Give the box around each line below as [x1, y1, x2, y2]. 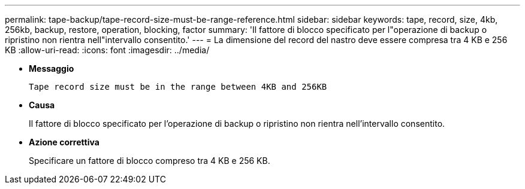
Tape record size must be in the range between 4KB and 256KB [29, 82, 327, 92]
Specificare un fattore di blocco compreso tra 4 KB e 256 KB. [29, 156, 270, 166]
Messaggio [29, 63, 74, 74]
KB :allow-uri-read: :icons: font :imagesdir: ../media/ [5, 45, 210, 55]
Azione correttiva [29, 137, 99, 147]
